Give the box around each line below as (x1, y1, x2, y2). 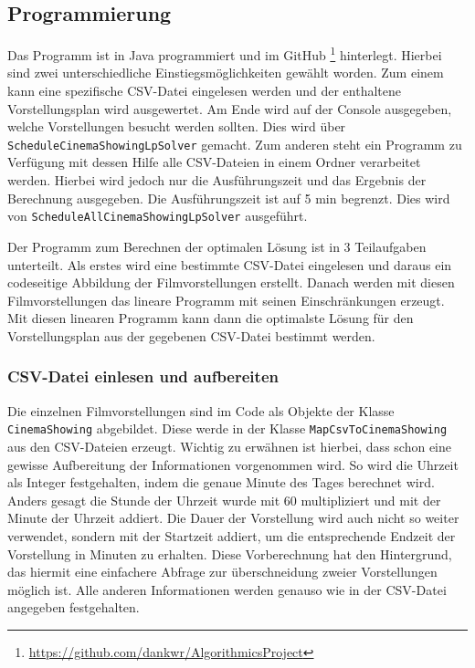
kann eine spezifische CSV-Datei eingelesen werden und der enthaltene (7, 81, 401, 100)
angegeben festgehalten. (7, 598, 140, 617)
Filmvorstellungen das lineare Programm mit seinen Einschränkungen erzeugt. (7, 290, 445, 309)
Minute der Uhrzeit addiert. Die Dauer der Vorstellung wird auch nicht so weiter (7, 508, 459, 527)
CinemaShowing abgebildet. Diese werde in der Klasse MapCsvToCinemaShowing (7, 419, 448, 438)
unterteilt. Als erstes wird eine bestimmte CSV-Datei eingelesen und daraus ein (7, 255, 452, 274)
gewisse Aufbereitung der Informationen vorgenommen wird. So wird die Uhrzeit (7, 454, 459, 474)
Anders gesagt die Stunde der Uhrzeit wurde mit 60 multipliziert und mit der (7, 490, 441, 509)
